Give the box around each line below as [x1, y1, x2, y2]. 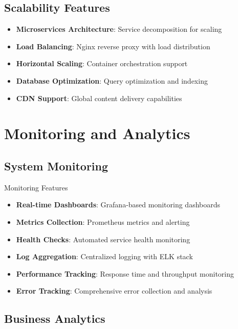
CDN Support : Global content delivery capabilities [16, 92, 182, 103]
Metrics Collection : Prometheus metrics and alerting [16, 216, 190, 227]
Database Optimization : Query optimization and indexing [16, 75, 208, 86]
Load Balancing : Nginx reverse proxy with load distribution [16, 41, 210, 51]
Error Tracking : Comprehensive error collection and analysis [16, 285, 212, 296]
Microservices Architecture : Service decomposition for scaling [16, 24, 222, 34]
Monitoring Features [4, 182, 68, 192]
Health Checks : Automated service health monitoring [16, 234, 190, 244]
